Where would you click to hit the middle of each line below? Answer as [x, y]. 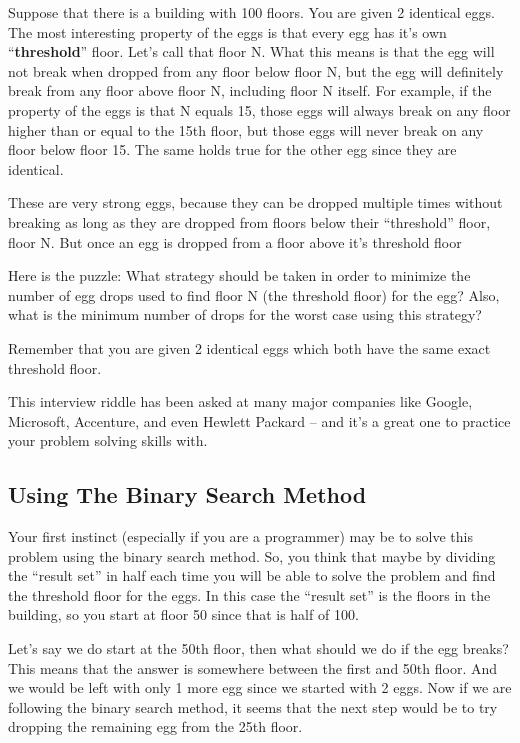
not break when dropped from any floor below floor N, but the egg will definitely [256, 70]
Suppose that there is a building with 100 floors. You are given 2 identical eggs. [251, 12]
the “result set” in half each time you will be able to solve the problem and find [252, 575]
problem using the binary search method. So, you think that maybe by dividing [252, 555]
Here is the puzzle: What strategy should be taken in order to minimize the [239, 275]
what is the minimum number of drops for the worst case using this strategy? [245, 314]
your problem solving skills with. [108, 440]
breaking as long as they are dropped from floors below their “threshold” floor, [249, 221]
